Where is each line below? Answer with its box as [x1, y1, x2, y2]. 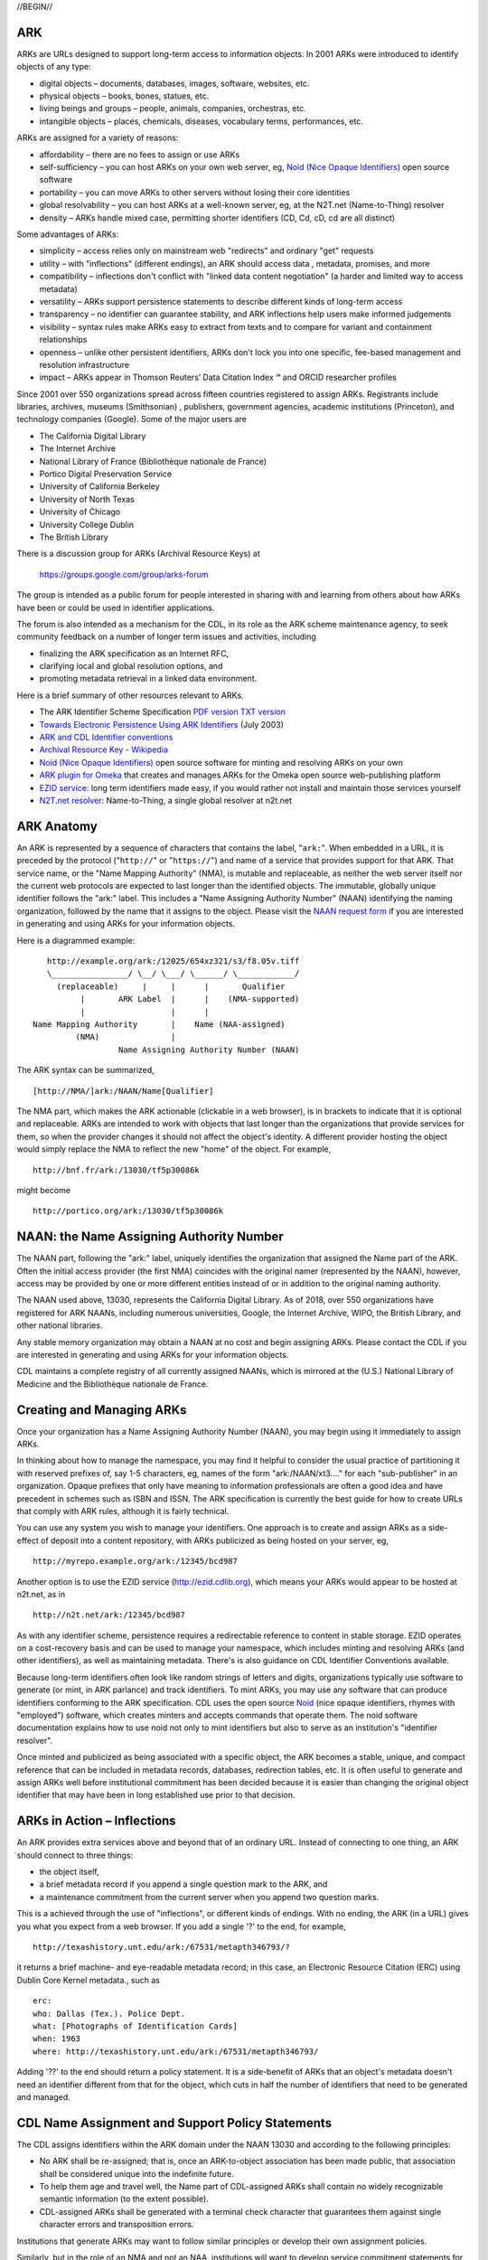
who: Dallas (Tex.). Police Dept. [33, 2008, 185, 2019]
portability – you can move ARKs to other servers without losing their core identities [39, 186, 351, 198]
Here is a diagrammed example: [16, 935, 136, 946]
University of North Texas [39, 494, 135, 504]
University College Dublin [39, 519, 135, 530]
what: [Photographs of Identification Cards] [33, 2020, 239, 2031]
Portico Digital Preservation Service [39, 468, 172, 479]
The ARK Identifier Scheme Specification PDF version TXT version [39, 706, 286, 718]
